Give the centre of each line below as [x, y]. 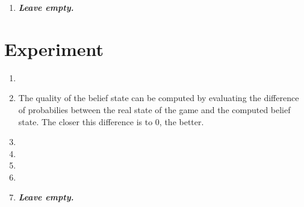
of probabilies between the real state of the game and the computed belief [154, 109]
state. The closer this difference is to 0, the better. [111, 121]
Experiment [54, 48]
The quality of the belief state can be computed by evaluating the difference [159, 98]
